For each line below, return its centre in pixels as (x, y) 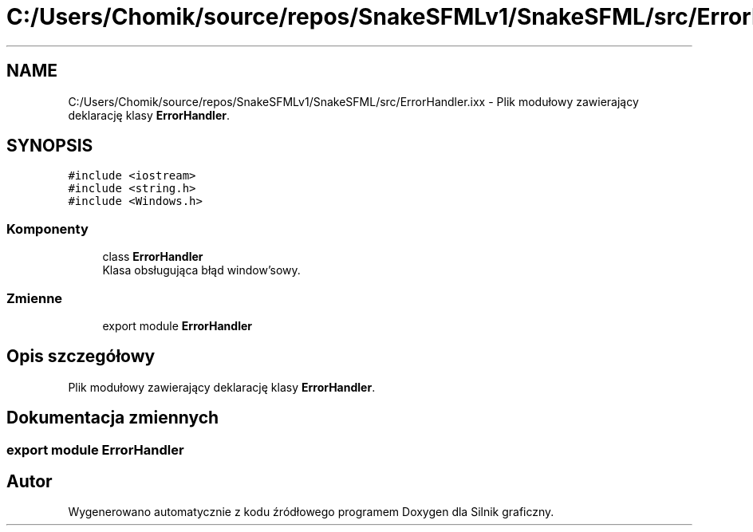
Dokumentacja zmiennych (113, 418)
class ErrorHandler (153, 257)
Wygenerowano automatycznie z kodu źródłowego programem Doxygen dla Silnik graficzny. (311, 512)
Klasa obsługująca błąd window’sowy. (201, 270)
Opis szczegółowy (81, 357)
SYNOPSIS (50, 146)
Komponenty (47, 229)
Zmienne (35, 298)
